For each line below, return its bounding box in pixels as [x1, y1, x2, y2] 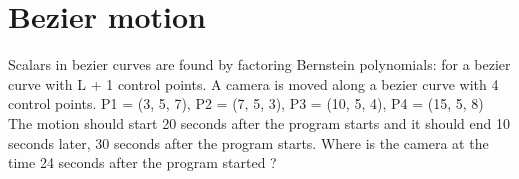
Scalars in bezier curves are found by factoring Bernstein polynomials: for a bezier [8, 54, 511, 75]
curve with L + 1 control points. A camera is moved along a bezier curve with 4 [8, 73, 499, 94]
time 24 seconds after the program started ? [8, 152, 277, 173]
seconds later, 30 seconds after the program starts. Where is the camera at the [8, 132, 489, 153]
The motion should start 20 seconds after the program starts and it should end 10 [8, 112, 511, 133]
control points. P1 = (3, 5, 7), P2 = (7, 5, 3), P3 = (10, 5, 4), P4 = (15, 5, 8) [8, 93, 484, 114]
